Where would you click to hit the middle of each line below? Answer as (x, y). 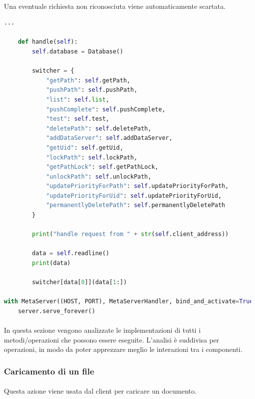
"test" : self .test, (77, 119)
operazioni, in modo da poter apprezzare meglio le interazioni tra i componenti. (123, 349)
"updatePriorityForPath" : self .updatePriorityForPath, (137, 186)
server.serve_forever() (57, 311)
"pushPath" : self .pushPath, (92, 90)
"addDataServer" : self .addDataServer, (109, 138)
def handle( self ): (48, 42)
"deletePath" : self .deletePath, (99, 128)
